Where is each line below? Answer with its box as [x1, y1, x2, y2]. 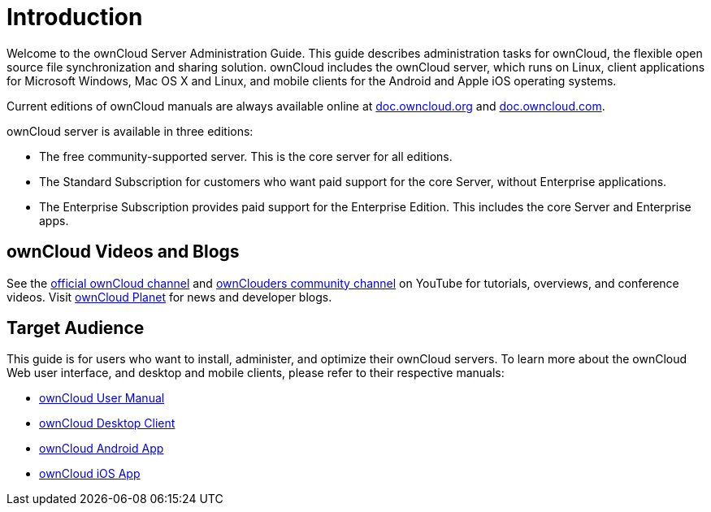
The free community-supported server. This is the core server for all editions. [39, 149, 453, 163]
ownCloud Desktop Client [39, 416, 176, 431]
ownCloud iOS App [39, 466, 141, 481]
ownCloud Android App [39, 441, 164, 456]
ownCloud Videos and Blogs [7, 241, 240, 263]
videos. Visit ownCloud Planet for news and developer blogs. [7, 289, 332, 304]
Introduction [7, 3, 143, 31]
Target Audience [7, 318, 145, 339]
